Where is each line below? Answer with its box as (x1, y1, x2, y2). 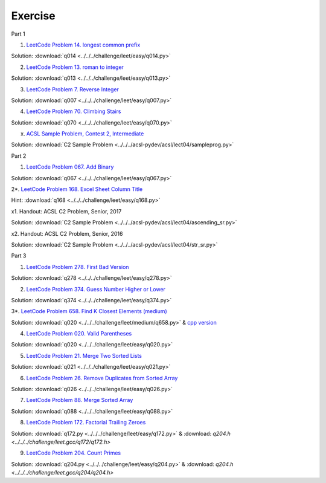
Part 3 (11, 252, 27, 259)
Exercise (11, 9, 56, 22)
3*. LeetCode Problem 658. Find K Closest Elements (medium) (11, 308, 167, 315)
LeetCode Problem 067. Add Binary (26, 163, 114, 170)
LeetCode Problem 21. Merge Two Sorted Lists (26, 352, 142, 359)
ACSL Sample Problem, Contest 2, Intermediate (26, 130, 144, 137)
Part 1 (11, 30, 25, 37)
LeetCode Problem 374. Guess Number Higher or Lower (26, 285, 166, 293)
